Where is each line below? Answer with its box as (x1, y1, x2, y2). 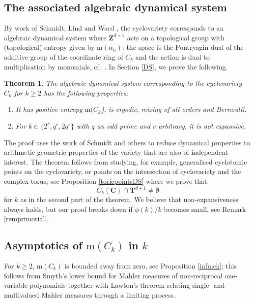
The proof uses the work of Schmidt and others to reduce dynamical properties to (4, 137, 250, 147)
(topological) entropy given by (4, 42, 95, 52)
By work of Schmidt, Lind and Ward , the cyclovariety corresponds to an (4, 23, 224, 33)
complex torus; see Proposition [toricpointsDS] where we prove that (4, 175, 207, 186)
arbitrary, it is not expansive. (158, 120, 246, 131)
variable (4, 280, 28, 290)
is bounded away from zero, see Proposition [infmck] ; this (64, 261, 237, 270)
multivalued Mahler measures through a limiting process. (4, 289, 175, 300)
